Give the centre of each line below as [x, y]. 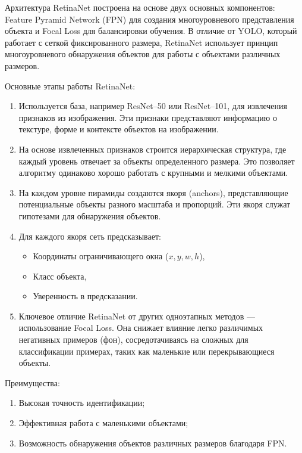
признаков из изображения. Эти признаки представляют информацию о [148, 117]
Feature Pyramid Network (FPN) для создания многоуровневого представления [150, 19]
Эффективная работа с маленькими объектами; [103, 423]
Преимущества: [32, 382]
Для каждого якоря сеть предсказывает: [90, 236]
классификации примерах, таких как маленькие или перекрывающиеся [147, 351]
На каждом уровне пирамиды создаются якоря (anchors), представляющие [153, 192]
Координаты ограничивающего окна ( [101, 256]
